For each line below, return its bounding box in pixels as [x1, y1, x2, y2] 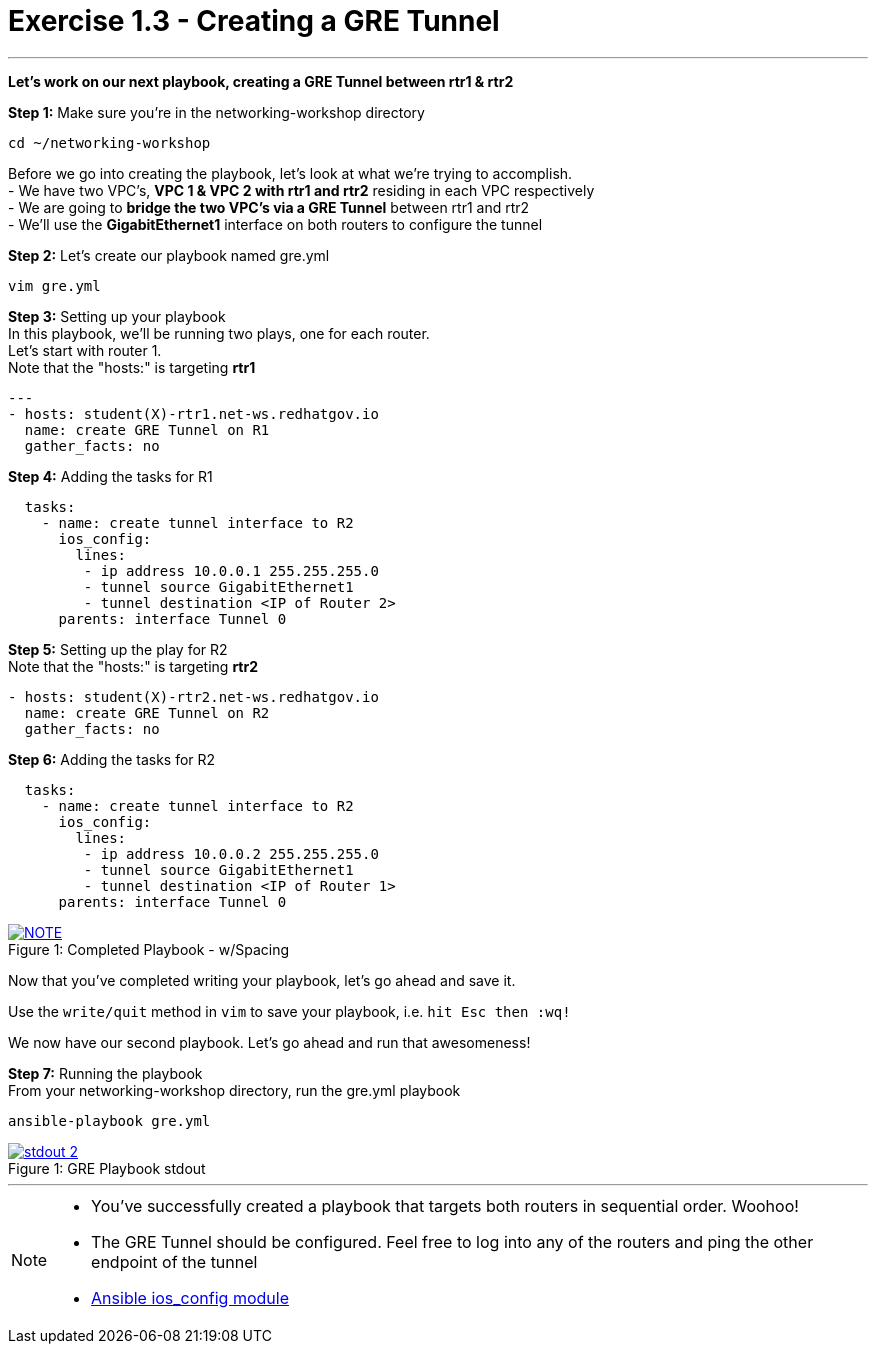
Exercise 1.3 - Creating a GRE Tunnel [8, 4, 500, 38]
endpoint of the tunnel [91, 1251, 258, 1272]
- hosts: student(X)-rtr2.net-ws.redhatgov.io [8, 688, 379, 705]
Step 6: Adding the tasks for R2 [8, 750, 216, 768]
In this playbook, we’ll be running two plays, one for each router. [8, 324, 430, 342]
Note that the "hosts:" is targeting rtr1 [8, 358, 256, 376]
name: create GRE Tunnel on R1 [24, 421, 270, 438]
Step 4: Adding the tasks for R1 [8, 467, 213, 485]
